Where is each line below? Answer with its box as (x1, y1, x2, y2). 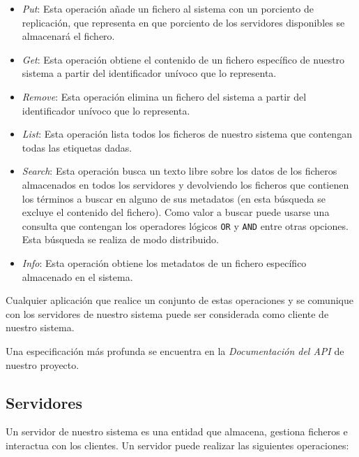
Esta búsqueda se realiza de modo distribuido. (22, 232, 219, 247)
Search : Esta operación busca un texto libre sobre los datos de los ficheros (22, 164, 337, 178)
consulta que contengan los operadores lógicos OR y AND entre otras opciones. (22, 218, 349, 233)
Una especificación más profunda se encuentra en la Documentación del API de (6, 343, 344, 358)
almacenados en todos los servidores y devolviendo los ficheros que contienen (22, 177, 349, 191)
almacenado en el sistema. (22, 269, 133, 284)
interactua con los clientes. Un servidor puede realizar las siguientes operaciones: (6, 437, 349, 452)
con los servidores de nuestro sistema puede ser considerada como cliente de (6, 306, 329, 321)
